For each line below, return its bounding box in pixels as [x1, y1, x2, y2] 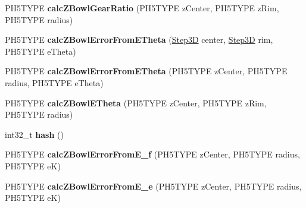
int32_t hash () [5, 128, 64, 140]
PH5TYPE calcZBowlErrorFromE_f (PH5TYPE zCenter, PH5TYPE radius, [5, 148, 300, 160]
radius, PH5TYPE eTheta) [5, 76, 104, 89]
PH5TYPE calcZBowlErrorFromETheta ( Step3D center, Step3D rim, [5, 33, 273, 46]
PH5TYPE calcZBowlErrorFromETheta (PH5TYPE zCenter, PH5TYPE [5, 65, 288, 77]
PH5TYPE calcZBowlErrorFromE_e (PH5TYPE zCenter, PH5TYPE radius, [5, 179, 302, 192]
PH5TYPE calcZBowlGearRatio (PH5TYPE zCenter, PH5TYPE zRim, [5, 2, 279, 14]
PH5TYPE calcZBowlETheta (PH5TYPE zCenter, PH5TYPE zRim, [5, 96, 267, 109]
